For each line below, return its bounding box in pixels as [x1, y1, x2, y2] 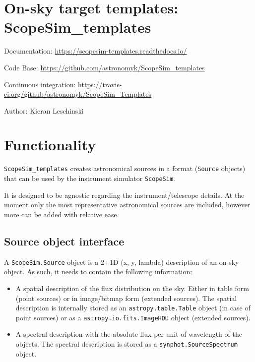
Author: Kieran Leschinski [4, 105, 84, 116]
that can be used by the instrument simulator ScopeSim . [4, 173, 175, 183]
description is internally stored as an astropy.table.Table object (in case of [15, 302, 251, 313]
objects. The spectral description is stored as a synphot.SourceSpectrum [15, 339, 238, 349]
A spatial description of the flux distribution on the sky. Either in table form [15, 283, 249, 293]
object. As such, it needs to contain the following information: [4, 266, 192, 277]
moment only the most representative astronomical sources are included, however [4, 199, 251, 210]
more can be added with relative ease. [4, 209, 119, 219]
